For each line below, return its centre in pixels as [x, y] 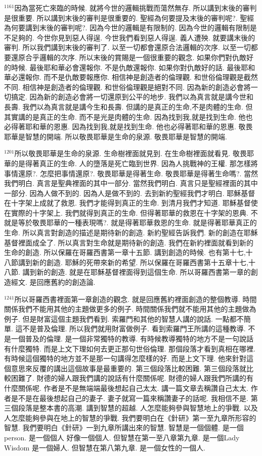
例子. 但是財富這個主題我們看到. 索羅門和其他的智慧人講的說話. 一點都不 [124, 318]
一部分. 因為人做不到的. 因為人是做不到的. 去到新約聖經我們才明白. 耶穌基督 [130, 193]
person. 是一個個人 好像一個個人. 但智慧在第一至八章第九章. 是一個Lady [122, 437]
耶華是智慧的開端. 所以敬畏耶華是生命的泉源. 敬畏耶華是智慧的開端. [116, 136]
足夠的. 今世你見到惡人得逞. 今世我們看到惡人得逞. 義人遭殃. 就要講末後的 [133, 37]
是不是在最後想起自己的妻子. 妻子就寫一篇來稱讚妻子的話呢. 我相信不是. [129, 398]
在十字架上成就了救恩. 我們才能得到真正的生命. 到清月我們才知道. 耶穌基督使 [131, 203]
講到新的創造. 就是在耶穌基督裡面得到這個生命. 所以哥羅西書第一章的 [137, 272]
